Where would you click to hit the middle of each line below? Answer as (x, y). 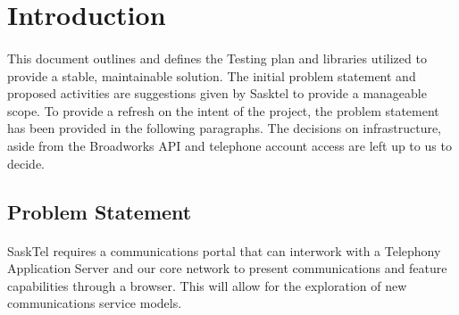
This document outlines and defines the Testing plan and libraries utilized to (217, 58)
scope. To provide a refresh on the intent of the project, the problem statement (223, 110)
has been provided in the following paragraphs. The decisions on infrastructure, (225, 128)
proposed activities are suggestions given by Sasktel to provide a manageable (217, 93)
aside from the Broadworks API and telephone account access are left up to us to (229, 145)
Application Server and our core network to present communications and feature (227, 268)
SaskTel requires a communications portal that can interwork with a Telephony (224, 250)
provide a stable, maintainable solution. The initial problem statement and (212, 75)
